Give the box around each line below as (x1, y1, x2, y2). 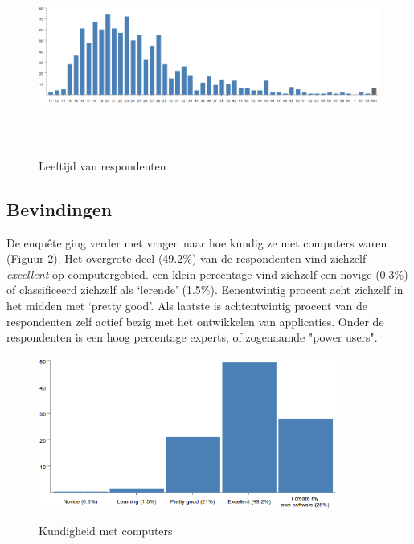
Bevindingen (6, 196, 113, 221)
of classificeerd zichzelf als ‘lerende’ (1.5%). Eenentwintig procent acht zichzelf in (6, 281, 404, 298)
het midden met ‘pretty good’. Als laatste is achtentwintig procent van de (6, 297, 368, 313)
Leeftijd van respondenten (39, 157, 166, 174)
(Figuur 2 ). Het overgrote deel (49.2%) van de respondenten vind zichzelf (6, 250, 367, 267)
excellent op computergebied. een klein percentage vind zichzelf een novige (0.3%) (6, 265, 408, 282)
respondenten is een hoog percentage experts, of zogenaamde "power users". (6, 329, 378, 346)
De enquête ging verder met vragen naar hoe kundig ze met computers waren (6, 234, 387, 251)
